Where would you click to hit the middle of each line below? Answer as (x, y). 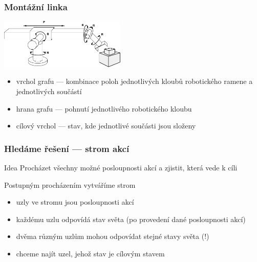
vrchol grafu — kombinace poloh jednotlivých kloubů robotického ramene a (134, 81)
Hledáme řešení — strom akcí (67, 148)
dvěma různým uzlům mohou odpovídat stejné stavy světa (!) (113, 236)
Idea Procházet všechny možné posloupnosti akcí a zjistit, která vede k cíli (121, 167)
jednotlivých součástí (49, 91)
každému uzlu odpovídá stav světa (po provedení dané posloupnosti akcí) (131, 219)
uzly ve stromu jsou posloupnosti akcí (75, 202)
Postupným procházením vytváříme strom (70, 184)
